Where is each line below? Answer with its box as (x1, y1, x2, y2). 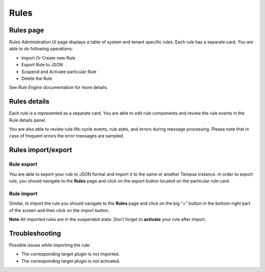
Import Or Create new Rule (21, 54, 76, 61)
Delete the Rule (21, 76, 53, 82)
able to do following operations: (9, 46, 73, 52)
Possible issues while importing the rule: (9, 242, 91, 248)
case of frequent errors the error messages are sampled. (9, 133, 125, 139)
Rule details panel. (9, 117, 47, 123)
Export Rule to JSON (21, 62, 63, 68)
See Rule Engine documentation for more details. (9, 84, 108, 90)
